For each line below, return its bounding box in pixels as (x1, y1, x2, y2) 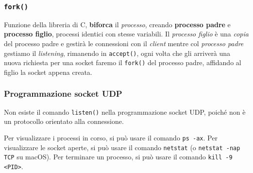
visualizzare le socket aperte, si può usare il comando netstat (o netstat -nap (4, 142, 240, 152)
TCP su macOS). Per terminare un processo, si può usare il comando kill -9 (4, 152, 233, 162)
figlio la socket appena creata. (4, 67, 92, 77)
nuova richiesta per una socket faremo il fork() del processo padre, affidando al (4, 57, 241, 68)
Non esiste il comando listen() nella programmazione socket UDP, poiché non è (4, 106, 246, 117)
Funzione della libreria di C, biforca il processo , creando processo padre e (4, 19, 231, 29)
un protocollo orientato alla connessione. (4, 116, 124, 126)
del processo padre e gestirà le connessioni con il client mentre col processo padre (4, 38, 244, 48)
